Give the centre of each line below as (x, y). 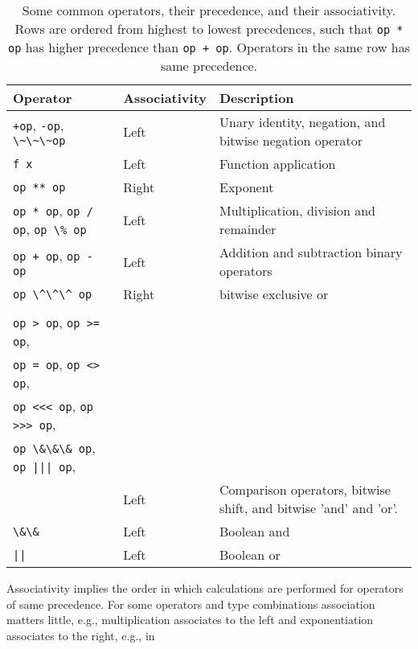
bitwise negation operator (291, 140)
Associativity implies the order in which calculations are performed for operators (205, 588)
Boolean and (255, 531)
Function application (278, 164)
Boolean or (250, 555)
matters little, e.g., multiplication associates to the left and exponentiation (190, 620)
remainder (248, 229)
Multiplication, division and (297, 210)
